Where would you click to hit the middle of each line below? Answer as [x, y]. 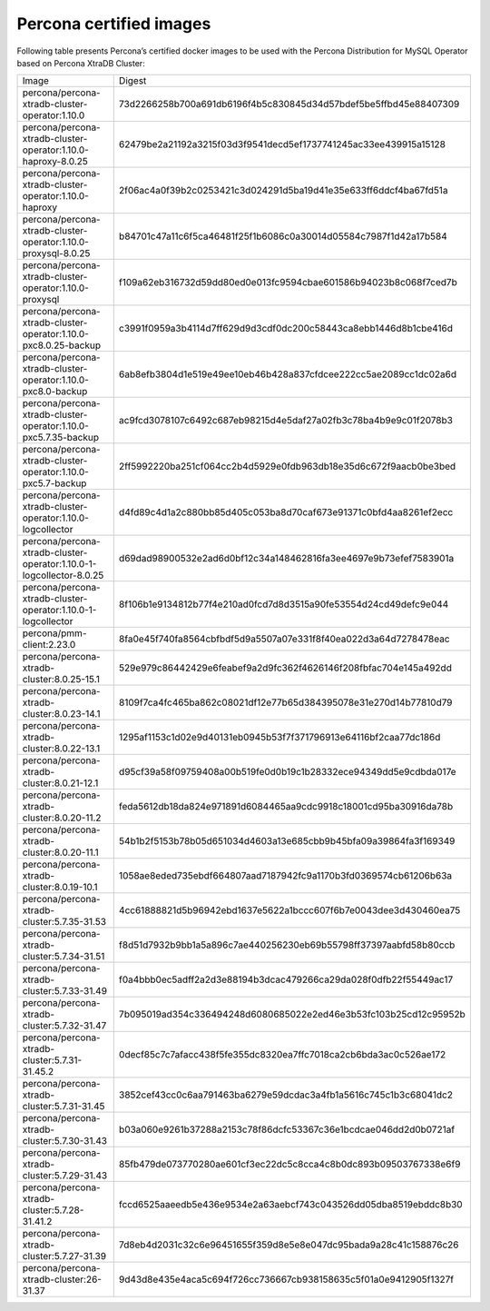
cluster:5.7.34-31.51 [64, 957]
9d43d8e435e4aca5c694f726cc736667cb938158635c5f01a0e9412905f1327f [286, 1279]
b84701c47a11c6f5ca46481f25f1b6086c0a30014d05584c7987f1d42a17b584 [283, 236]
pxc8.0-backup [55, 392]
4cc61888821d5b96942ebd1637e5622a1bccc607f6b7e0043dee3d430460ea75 [289, 910]
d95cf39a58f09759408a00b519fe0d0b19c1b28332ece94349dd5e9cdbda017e [288, 772]
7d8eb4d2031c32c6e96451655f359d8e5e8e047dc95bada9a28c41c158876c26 [289, 1245]
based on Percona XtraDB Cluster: [81, 63]
